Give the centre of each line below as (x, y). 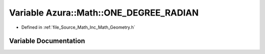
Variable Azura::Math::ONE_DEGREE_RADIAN (104, 13)
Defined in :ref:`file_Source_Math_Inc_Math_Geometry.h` (78, 27)
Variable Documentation (47, 41)
